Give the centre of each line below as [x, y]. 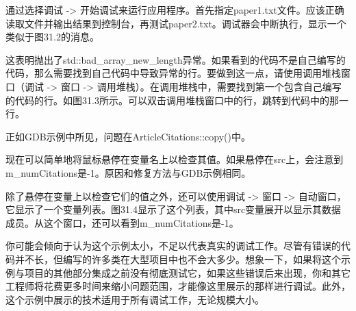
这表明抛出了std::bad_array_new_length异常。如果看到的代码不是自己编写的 [176, 59]
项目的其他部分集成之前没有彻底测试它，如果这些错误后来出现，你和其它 [187, 272]
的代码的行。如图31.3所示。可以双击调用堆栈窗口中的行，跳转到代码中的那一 [177, 100]
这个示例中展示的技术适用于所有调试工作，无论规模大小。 [135, 299]
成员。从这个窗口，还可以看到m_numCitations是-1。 [122, 222]
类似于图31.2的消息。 [52, 37]
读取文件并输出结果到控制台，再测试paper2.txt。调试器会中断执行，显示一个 [176, 23]
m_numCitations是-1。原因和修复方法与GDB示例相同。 [128, 172]
